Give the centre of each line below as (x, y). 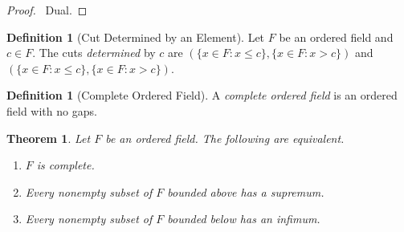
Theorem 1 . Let (49, 138)
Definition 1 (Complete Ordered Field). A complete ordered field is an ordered (202, 95)
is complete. (65, 165)
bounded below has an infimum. (244, 219)
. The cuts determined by (94, 53)
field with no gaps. (52, 110)
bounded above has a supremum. (246, 191)
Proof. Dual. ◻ (47, 10)
